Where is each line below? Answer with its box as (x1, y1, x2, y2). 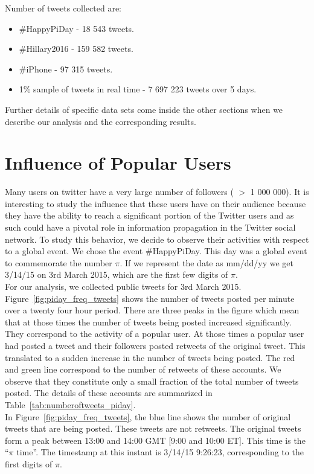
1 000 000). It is (250, 185, 309, 198)
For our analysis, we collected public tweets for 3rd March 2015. (5, 280, 242, 293)
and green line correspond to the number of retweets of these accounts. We (5, 363, 281, 376)
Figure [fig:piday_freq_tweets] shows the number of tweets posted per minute (5, 292, 295, 304)
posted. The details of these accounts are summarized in (5, 386, 213, 399)
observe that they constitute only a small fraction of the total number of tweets (5, 374, 299, 387)
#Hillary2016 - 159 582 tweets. (19, 42, 133, 55)
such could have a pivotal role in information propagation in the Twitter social (5, 221, 296, 234)
